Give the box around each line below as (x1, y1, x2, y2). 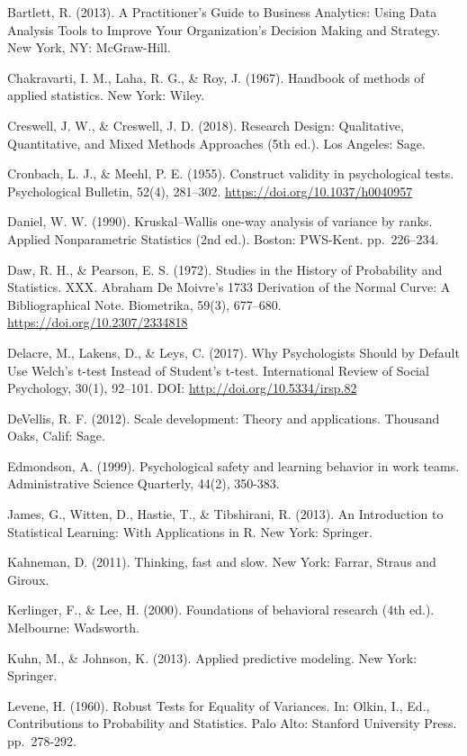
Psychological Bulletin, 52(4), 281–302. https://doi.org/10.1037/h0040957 (7, 181, 413, 200)
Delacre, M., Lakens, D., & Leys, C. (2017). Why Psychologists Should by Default (7, 342, 460, 361)
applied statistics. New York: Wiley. (7, 86, 205, 105)
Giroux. (7, 569, 49, 588)
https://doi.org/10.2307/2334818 (7, 313, 188, 332)
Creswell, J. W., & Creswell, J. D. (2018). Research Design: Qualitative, (7, 115, 404, 134)
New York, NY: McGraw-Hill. (7, 38, 171, 57)
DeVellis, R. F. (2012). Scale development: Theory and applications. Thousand (7, 408, 440, 427)
